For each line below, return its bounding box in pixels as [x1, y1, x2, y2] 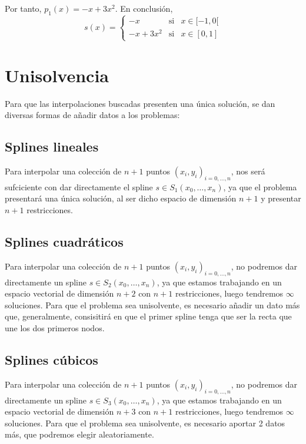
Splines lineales [5, 137, 99, 156]
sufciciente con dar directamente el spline [5, 180, 153, 193]
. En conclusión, [115, 2, 173, 14]
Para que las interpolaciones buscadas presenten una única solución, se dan [5, 97, 275, 109]
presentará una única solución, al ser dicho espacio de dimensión [5, 192, 237, 204]
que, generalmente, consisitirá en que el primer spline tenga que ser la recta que [5, 310, 292, 322]
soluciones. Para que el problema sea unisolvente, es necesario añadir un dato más [5, 298, 300, 311]
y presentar [261, 192, 301, 204]
